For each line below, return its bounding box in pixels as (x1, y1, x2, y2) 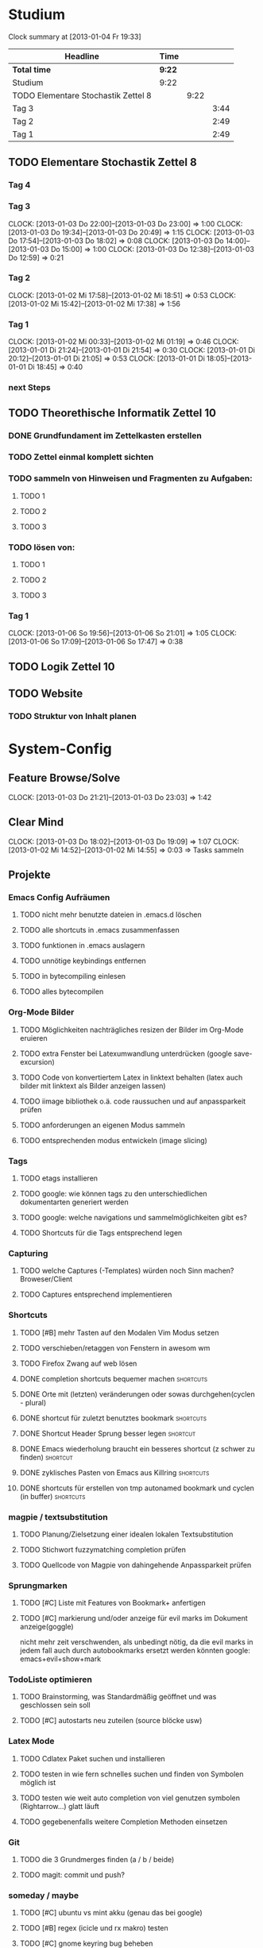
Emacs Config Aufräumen (8, 892, 110, 903)
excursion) (19, 1057, 56, 1066)
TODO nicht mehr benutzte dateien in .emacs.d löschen (19, 910, 202, 919)
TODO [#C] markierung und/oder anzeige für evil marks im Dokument (19, 1614, 248, 1623)
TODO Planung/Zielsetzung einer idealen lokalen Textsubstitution (19, 1529, 234, 1539)
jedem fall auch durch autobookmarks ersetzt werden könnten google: (19, 1646, 250, 1656)
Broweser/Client (19, 1274, 73, 1284)
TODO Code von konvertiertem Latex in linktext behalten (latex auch (19, 1073, 243, 1082)
